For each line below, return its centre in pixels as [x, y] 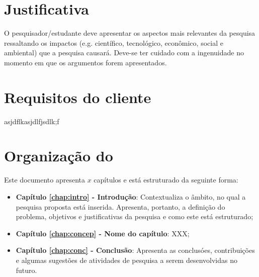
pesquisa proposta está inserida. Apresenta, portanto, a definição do [120, 206]
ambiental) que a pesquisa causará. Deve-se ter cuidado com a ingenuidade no [124, 53]
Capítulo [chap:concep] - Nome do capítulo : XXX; [103, 233]
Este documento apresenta [45, 180]
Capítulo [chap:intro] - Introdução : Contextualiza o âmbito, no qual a [131, 196]
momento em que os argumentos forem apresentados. [85, 62]
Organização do [59, 156]
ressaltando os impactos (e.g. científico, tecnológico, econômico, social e [114, 42]
